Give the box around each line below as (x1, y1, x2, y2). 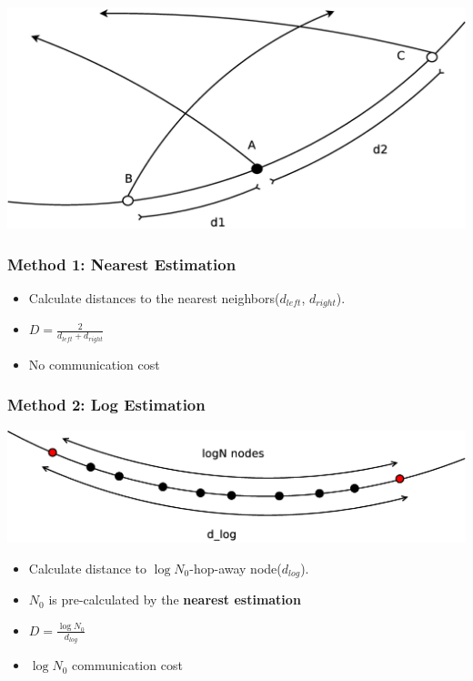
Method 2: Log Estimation (7, 393, 206, 416)
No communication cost (28, 354, 160, 373)
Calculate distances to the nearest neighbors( (28, 288, 280, 307)
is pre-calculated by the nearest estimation (48, 590, 301, 609)
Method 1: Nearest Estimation (7, 252, 236, 275)
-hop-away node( (189, 558, 282, 577)
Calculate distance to (28, 558, 146, 577)
